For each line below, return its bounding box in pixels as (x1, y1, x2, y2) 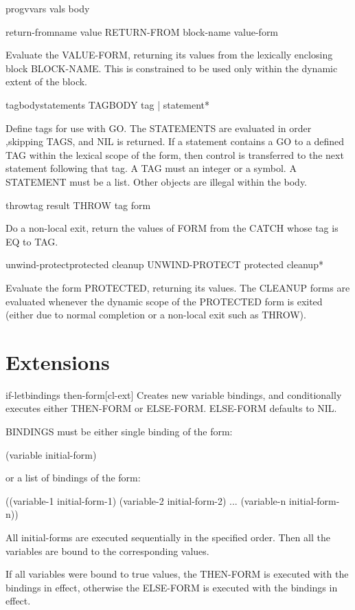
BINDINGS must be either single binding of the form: (5, 424, 233, 438)
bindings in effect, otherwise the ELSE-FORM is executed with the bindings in (5, 580, 338, 594)
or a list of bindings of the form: (5, 470, 141, 485)
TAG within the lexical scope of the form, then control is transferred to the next (5, 147, 344, 162)
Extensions (5, 347, 110, 375)
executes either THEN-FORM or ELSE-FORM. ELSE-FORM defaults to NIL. (5, 401, 337, 415)
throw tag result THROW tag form (5, 197, 151, 212)
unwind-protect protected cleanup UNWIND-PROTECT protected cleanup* (5, 257, 323, 272)
